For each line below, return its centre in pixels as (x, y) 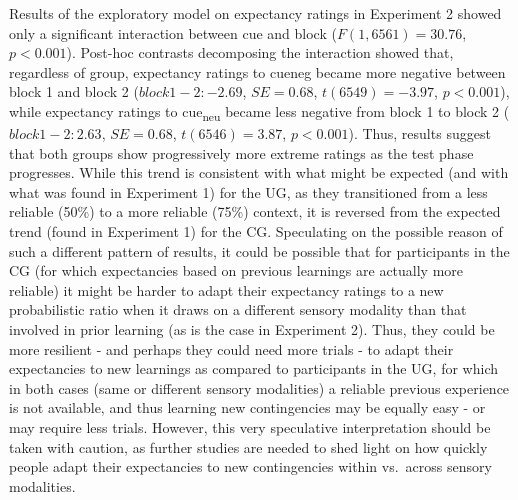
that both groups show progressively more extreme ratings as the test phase (241, 152)
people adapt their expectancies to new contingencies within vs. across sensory (250, 466)
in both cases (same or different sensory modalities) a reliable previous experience (259, 387)
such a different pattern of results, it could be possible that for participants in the (259, 250)
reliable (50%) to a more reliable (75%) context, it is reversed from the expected (255, 211)
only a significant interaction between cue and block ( (173, 32)
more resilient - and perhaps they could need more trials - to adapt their (231, 348)
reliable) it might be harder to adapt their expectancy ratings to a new (226, 289)
